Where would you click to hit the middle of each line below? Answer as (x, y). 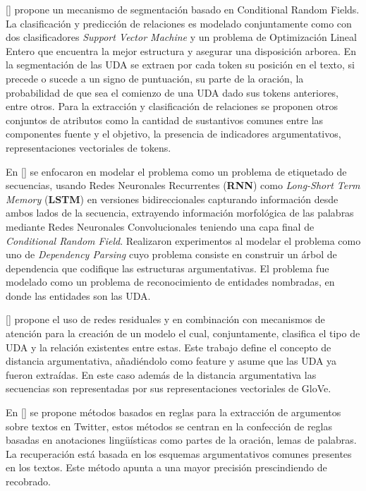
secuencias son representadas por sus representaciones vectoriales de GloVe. (169, 388)
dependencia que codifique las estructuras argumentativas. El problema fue (167, 268)
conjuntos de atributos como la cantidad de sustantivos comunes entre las (165, 120)
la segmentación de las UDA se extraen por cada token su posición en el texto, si (180, 65)
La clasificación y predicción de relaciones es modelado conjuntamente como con (179, 23)
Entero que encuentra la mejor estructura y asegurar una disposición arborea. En (181, 50)
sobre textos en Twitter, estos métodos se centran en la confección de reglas (169, 426)
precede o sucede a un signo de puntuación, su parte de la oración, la (155, 78)
